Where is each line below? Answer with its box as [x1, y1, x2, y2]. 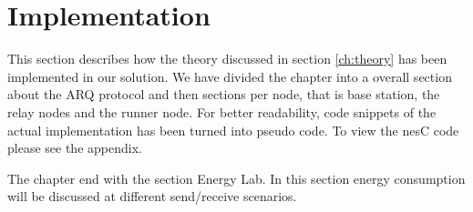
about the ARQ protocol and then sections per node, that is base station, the [7, 85, 440, 104]
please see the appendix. [7, 138, 142, 157]
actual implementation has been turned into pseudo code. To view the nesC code [7, 120, 459, 139]
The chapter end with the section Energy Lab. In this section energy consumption [7, 168, 466, 187]
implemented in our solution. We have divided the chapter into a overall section [7, 66, 452, 86]
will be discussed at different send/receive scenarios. [7, 187, 297, 206]
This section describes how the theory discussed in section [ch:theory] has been [7, 49, 447, 68]
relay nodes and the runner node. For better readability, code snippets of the [7, 102, 437, 121]
